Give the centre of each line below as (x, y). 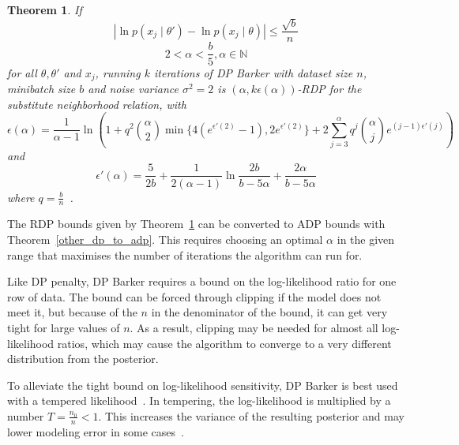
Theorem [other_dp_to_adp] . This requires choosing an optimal (165, 239)
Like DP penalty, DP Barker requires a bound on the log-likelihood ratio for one (202, 281)
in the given (366, 239)
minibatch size (41, 88)
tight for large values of (64, 327)
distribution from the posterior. (83, 359)
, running (118, 72)
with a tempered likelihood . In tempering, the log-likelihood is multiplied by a (199, 400)
